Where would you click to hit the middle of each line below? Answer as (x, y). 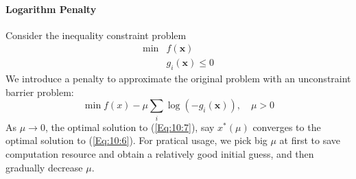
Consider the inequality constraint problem (96, 35)
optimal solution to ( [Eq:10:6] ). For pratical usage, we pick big (137, 140)
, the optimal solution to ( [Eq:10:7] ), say (130, 127)
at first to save (310, 140)
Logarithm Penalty (51, 9)
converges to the (287, 127)
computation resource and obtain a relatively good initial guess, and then (160, 153)
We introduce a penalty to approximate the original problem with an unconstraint (178, 79)
